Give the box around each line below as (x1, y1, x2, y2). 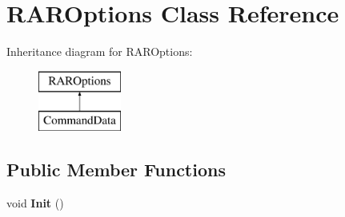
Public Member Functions (6, 157, 226, 182)
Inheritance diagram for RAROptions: (6, 43, 193, 60)
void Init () (6, 195, 64, 211)
